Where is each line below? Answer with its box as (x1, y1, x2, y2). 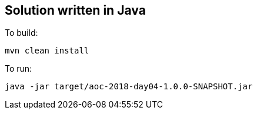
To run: (5, 63, 32, 74)
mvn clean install (5, 46, 89, 56)
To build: (5, 28, 38, 38)
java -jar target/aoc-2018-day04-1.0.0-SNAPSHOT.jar (5, 82, 253, 92)
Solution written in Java (5, 3, 146, 18)
